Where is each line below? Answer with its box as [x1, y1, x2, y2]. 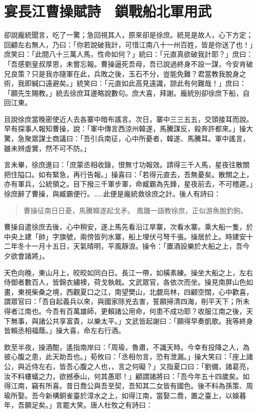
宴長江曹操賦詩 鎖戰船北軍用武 [4, 1, 212, 21]
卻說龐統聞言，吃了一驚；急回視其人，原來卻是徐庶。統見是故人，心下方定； [4, 30, 253, 40]
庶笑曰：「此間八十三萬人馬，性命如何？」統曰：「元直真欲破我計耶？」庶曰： [4, 49, 253, 59]
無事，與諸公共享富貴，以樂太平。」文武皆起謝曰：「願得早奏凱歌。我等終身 [10, 315, 253, 326]
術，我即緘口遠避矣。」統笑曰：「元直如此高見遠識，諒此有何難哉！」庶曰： [4, 78, 246, 88]
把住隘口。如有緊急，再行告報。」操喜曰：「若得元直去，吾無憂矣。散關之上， [4, 169, 253, 179]
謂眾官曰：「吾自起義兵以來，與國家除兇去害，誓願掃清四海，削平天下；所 [4, 296, 243, 306]
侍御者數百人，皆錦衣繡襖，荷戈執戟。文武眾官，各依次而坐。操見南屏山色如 [4, 277, 253, 287]
